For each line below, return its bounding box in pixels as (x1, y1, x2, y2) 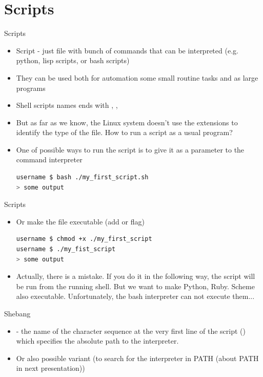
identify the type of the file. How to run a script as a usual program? (16, 127, 233, 138)
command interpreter (16, 154, 83, 165)
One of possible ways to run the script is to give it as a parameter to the (16, 144, 245, 155)
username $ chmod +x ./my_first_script (16, 235, 152, 243)
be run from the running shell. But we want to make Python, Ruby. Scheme (16, 280, 255, 291)
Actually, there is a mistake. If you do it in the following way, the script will (16, 271, 255, 281)
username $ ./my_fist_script (16, 246, 116, 253)
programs (16, 82, 46, 93)
